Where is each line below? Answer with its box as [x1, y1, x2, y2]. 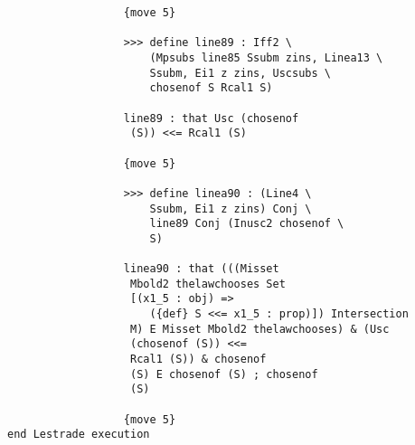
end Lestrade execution [7, 428, 150, 441]
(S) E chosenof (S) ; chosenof [130, 367, 318, 381]
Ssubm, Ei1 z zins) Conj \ [149, 202, 312, 215]
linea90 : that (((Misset [123, 262, 279, 276]
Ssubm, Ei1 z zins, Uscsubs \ [149, 66, 331, 80]
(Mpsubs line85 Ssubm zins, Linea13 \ [149, 51, 383, 64]
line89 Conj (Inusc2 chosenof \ [149, 217, 344, 231]
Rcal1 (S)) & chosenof [130, 353, 267, 366]
